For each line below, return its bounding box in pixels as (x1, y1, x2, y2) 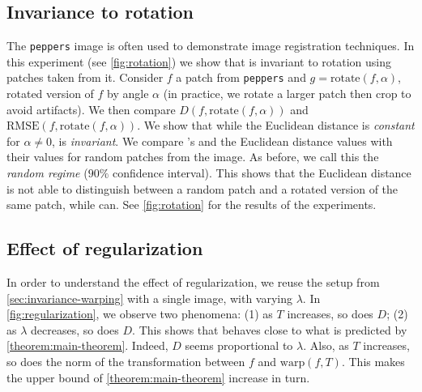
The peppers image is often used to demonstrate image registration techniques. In (6, 37, 415, 54)
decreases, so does (31, 321, 119, 338)
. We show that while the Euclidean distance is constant (137, 117, 415, 134)
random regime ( (6, 164, 88, 181)
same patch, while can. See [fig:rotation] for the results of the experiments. (6, 196, 377, 213)
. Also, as (303, 337, 349, 354)
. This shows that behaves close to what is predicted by (132, 321, 407, 338)
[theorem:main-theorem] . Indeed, (6, 337, 168, 354)
